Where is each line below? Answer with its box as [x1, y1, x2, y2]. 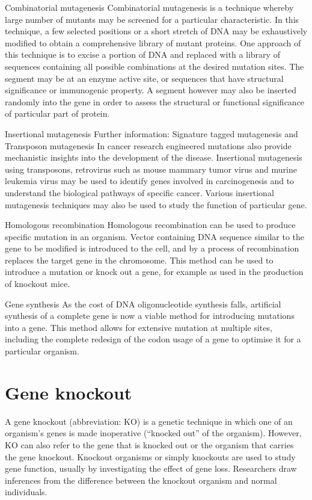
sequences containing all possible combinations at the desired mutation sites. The [5, 60, 304, 72]
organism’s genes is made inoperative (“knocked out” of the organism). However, [5, 427, 302, 439]
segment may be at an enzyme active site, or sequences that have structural [5, 72, 284, 84]
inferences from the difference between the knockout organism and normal [5, 474, 277, 486]
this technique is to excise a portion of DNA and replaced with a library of [5, 48, 280, 61]
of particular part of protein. [5, 107, 110, 120]
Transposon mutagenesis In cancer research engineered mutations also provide [5, 139, 292, 152]
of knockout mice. [5, 277, 70, 290]
